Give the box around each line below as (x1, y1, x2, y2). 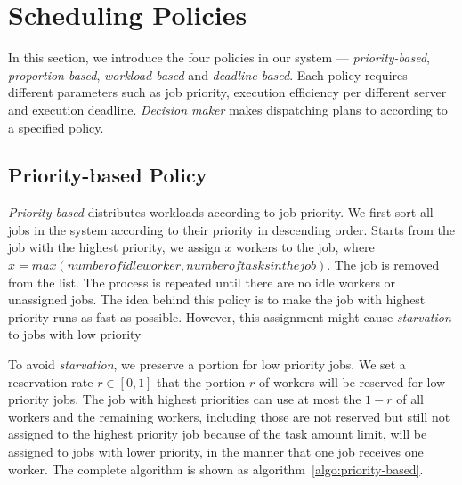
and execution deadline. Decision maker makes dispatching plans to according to (8, 100, 448, 118)
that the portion (157, 372, 246, 391)
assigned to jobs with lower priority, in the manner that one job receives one (8, 442, 424, 461)
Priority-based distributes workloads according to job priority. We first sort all (8, 203, 434, 222)
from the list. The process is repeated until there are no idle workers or (8, 272, 396, 291)
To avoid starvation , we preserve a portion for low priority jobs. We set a (8, 355, 406, 374)
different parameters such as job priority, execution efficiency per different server (8, 83, 447, 101)
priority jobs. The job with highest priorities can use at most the (8, 390, 361, 408)
